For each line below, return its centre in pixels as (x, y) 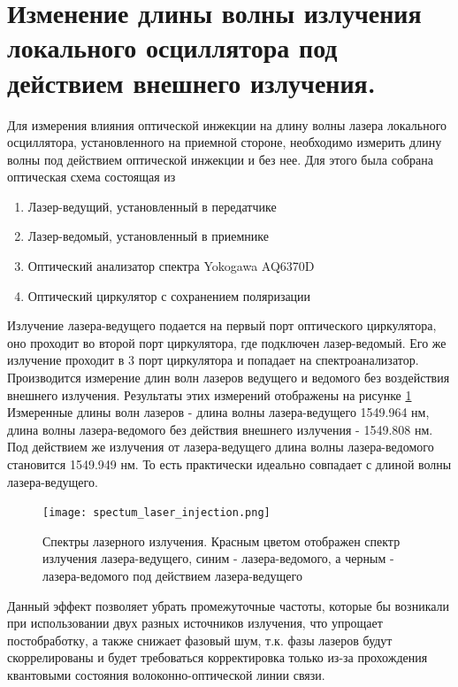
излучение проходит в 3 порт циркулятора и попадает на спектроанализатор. (213, 360)
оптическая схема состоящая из (92, 177)
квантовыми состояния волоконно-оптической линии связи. (166, 675)
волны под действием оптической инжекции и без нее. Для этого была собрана (220, 159)
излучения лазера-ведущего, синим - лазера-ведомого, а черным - (218, 558)
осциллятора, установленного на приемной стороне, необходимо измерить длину (225, 142)
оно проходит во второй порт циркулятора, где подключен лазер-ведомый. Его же (227, 342)
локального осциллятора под (172, 47)
